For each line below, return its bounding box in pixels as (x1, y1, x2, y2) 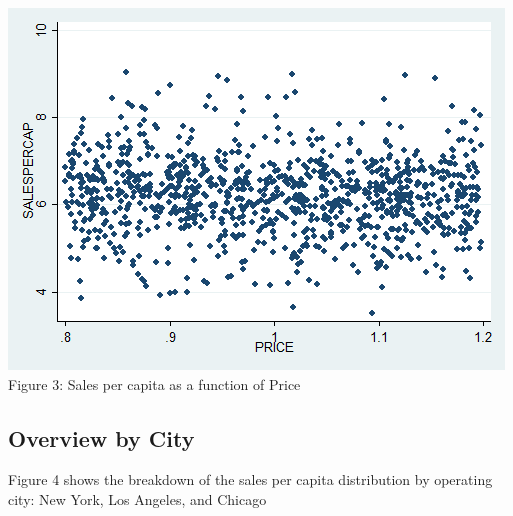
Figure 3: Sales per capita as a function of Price (8, 373, 301, 394)
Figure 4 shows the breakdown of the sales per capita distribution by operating (8, 469, 493, 490)
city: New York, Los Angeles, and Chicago (8, 488, 267, 509)
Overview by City (8, 422, 195, 453)
